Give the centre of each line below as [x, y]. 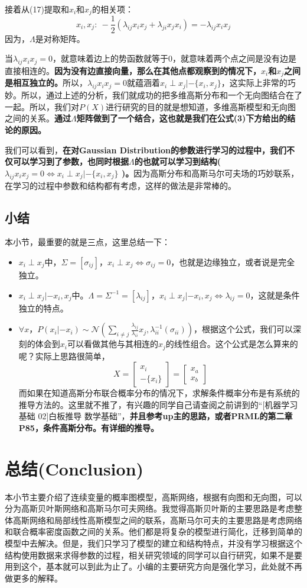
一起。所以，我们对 [42, 106]
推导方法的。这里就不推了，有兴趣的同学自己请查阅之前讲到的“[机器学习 [158, 404]
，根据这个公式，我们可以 [243, 329]
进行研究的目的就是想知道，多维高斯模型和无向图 [201, 106]
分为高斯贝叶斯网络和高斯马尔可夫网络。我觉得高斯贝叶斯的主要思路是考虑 [149, 508]
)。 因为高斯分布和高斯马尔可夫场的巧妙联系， [210, 173]
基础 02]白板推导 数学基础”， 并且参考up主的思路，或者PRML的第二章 [156, 416]
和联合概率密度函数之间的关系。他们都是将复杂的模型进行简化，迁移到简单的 [153, 531]
